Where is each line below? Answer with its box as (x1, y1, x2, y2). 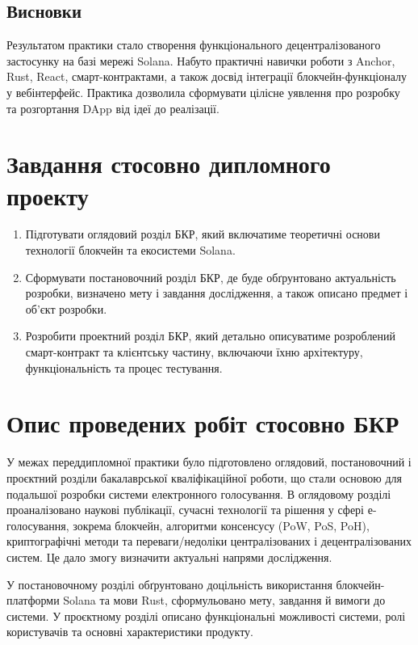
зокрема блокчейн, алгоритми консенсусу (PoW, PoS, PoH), (73, 516, 370, 533)
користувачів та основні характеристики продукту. (6, 623, 254, 640)
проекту (6, 179, 89, 212)
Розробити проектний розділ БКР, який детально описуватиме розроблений (25, 327, 396, 344)
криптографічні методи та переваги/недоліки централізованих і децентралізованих (6, 533, 412, 550)
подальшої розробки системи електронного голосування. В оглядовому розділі (6, 485, 391, 502)
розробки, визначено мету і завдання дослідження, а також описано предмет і (25, 285, 408, 301)
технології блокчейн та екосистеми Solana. (25, 242, 236, 259)
